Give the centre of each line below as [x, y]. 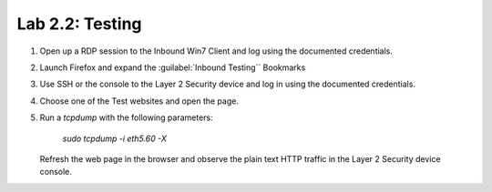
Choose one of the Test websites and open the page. [139, 101]
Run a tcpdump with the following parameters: [126, 117]
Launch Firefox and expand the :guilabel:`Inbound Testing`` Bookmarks [173, 67]
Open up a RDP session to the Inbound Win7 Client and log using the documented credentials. [216, 51]
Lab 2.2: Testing [79, 24]
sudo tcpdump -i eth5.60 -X [115, 138]
